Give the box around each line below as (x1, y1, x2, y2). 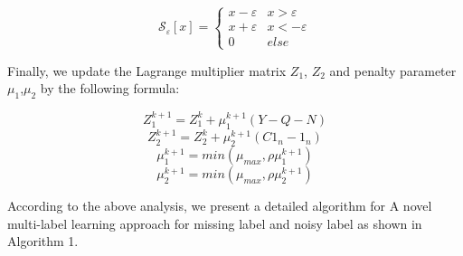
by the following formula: (40, 79, 180, 98)
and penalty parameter (329, 61, 457, 80)
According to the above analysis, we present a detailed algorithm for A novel (7, 196, 432, 215)
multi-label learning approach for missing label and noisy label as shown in (7, 213, 422, 232)
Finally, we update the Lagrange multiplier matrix (7, 61, 287, 80)
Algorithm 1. (7, 232, 79, 251)
